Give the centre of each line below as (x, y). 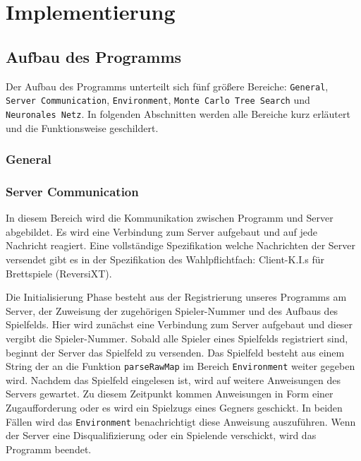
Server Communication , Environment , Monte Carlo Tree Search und (158, 100)
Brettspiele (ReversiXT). (59, 273)
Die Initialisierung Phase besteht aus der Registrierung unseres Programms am (176, 297)
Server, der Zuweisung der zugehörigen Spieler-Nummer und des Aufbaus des (172, 310)
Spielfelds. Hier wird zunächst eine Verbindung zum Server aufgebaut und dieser (179, 324)
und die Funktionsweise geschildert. (82, 127)
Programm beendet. (49, 449)
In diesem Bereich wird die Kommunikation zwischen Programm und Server (170, 218)
